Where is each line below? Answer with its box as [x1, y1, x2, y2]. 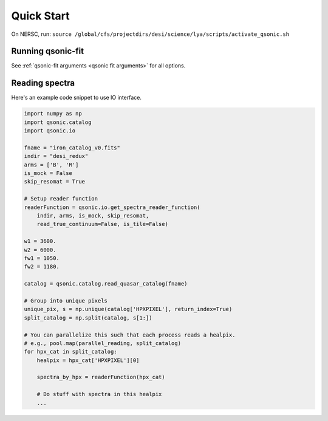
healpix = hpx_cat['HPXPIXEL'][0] [36, 357, 140, 364]
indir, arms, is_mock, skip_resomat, [36, 213, 149, 219]
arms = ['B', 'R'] [24, 161, 79, 168]
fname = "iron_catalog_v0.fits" [24, 144, 121, 151]
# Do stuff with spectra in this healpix [36, 391, 162, 398]
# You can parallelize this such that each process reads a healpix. [24, 331, 236, 338]
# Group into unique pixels [24, 297, 108, 304]
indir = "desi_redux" [24, 152, 89, 160]
